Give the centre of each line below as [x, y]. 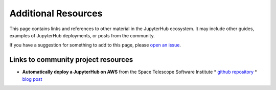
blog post [32, 79]
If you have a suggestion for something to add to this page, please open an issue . [95, 45]
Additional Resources [56, 13]
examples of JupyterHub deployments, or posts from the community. [82, 35]
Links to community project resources [71, 60]
